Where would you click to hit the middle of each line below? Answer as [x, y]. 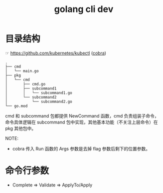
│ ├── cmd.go [25, 84]
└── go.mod [16, 106]
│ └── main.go [22, 71]
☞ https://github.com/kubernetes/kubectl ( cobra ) [56, 53]
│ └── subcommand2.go [39, 101]
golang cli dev [84, 9]
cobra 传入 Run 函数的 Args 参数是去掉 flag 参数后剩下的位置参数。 [81, 148]
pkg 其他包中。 [21, 128]
